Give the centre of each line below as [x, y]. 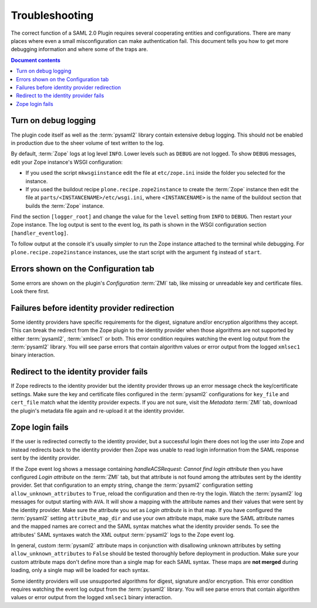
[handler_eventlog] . [40, 233]
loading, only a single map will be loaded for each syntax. [80, 570]
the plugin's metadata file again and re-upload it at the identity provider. [98, 411]
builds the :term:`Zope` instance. [65, 205]
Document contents [36, 60]
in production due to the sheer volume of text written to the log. [87, 143]
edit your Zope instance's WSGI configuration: [67, 162]
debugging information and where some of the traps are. [79, 49]
